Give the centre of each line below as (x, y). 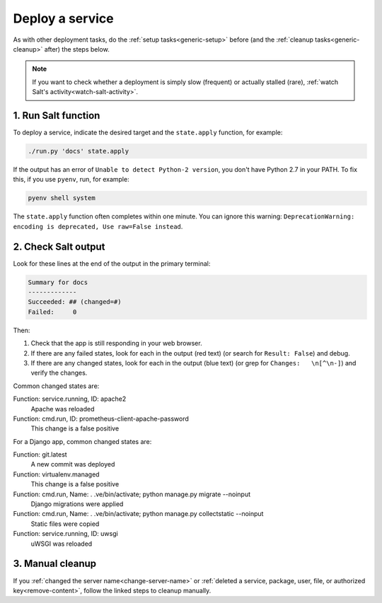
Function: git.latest (40, 455)
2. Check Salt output (59, 246)
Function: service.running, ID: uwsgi (65, 534)
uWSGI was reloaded (62, 544)
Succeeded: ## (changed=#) (75, 302)
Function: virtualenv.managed (56, 474)
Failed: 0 (52, 312)
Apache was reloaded (63, 409)
